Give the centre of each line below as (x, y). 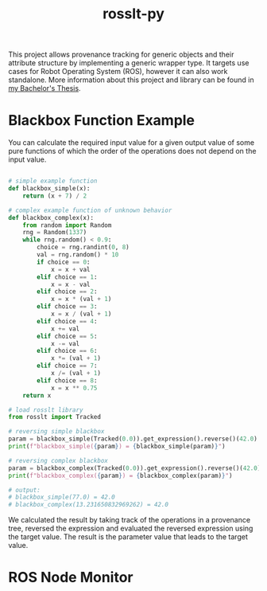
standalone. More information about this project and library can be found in (131, 80)
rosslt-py (133, 14)
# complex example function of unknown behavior (90, 210)
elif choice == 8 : (67, 380)
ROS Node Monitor (71, 577)
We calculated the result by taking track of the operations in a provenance (130, 520)
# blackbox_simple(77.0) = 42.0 (62, 497)
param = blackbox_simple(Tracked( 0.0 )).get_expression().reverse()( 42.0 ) (133, 439)
